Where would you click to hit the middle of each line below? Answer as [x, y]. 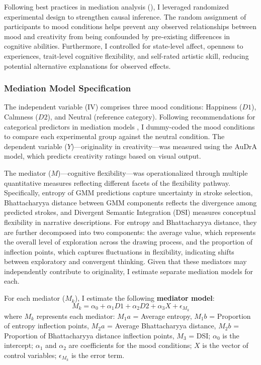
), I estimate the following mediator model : [145, 298]
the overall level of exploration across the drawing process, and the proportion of [128, 242]
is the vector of [225, 345]
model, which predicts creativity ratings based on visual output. [103, 156]
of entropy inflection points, [47, 326]
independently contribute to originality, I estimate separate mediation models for [129, 271]
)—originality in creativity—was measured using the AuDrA [164, 146]
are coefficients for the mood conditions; [130, 345]
